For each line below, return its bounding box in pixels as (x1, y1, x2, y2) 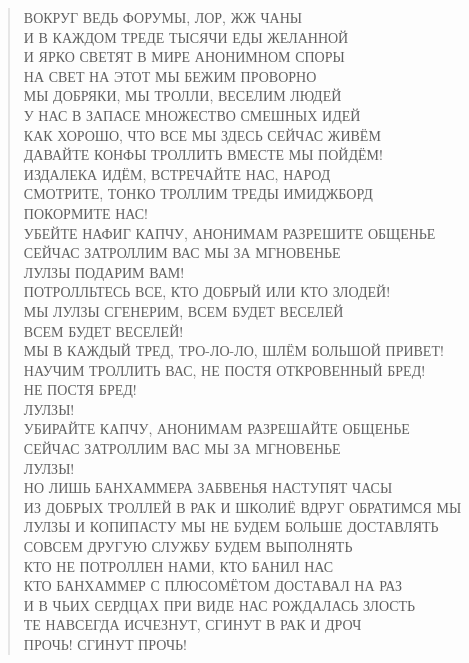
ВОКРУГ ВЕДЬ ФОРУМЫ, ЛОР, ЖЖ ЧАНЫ (23, 7, 302, 27)
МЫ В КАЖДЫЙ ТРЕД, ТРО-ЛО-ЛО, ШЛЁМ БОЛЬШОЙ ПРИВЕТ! (23, 340, 444, 361)
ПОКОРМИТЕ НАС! (23, 202, 148, 223)
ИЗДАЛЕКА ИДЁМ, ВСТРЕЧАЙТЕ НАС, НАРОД (23, 163, 331, 184)
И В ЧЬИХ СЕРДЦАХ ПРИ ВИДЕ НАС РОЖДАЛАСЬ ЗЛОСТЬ (23, 594, 416, 615)
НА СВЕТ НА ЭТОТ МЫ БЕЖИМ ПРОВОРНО (23, 65, 317, 86)
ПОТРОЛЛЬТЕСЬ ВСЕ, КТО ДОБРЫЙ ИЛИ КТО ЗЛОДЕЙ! (23, 281, 391, 302)
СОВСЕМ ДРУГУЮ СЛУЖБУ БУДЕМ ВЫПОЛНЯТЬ (23, 536, 353, 557)
